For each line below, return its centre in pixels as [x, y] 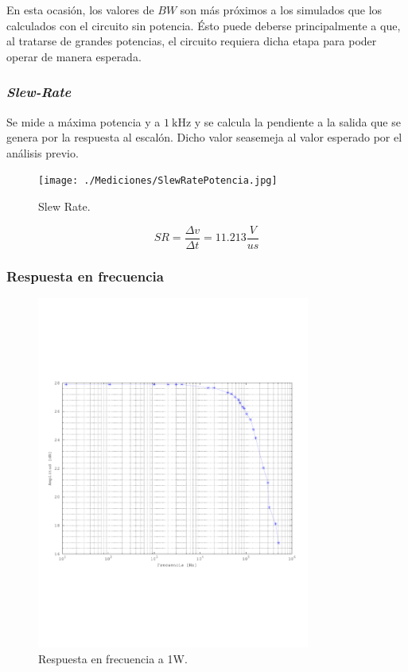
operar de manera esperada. [74, 56]
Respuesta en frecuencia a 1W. [113, 658]
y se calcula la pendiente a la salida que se [297, 121]
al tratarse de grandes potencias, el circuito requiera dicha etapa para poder [192, 41]
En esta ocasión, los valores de [80, 10]
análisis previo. [43, 152]
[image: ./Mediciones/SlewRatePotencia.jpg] [158, 181]
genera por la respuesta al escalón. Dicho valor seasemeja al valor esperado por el [204, 137]
